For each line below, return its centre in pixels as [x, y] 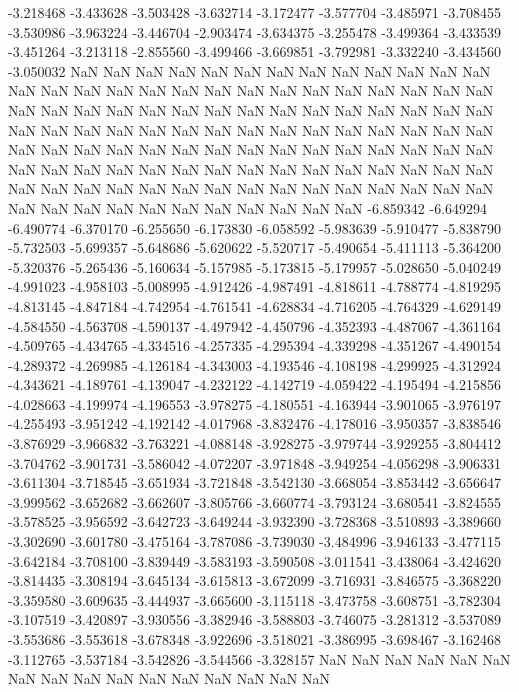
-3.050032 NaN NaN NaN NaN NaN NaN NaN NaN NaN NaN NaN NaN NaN [249, 70]
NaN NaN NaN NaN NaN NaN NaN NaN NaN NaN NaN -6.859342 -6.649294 [248, 207]
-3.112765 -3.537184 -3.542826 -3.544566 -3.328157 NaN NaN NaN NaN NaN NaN [259, 658]
